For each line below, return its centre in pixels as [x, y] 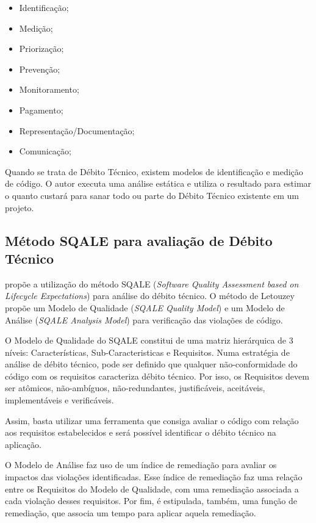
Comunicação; [45, 151]
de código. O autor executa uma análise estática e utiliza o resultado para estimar [158, 183]
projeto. [20, 207]
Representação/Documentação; [77, 130]
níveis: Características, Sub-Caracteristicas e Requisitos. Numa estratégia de [147, 352]
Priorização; [41, 49]
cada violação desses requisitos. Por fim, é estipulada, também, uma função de [151, 501]
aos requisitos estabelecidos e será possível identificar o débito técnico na [141, 432]
